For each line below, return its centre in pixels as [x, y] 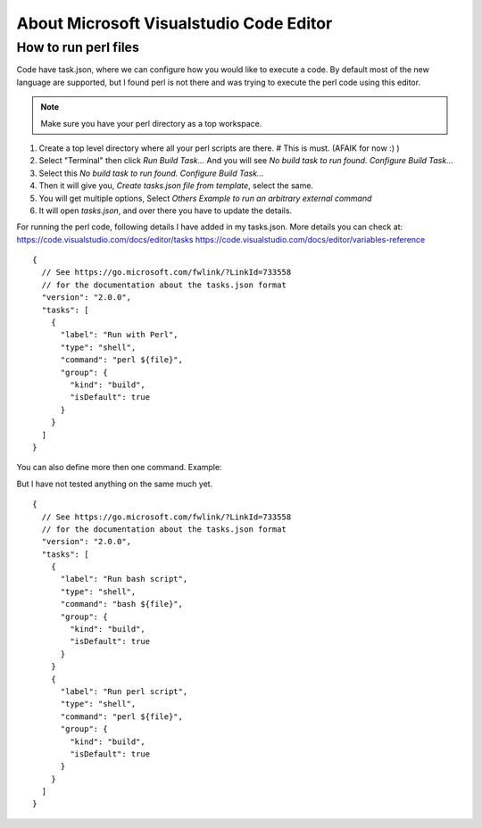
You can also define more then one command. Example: [119, 468]
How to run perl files [78, 47]
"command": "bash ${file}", [121, 604]
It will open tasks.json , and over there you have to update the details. [166, 211]
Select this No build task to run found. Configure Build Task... [151, 173]
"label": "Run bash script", [124, 579]
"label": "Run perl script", [124, 691]
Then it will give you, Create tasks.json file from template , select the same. [176, 186]
